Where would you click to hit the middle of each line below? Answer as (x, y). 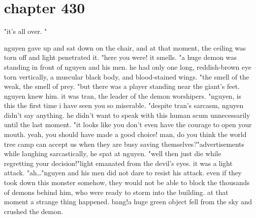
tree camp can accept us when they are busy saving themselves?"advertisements (124, 144)
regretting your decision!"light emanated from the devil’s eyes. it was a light (118, 163)
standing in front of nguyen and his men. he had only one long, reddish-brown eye (128, 67)
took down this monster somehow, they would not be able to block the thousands (127, 182)
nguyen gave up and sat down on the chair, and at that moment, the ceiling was (125, 47)
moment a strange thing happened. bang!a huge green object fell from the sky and (128, 202)
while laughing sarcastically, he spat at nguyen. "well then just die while (113, 153)
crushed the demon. (33, 211)
